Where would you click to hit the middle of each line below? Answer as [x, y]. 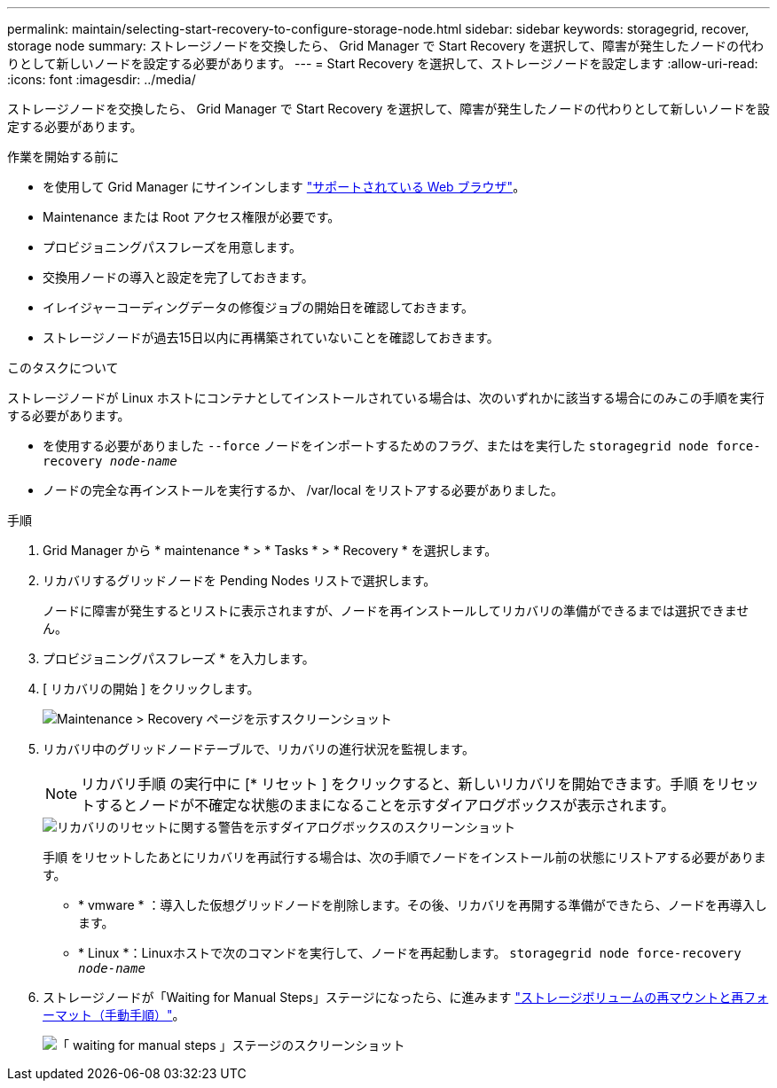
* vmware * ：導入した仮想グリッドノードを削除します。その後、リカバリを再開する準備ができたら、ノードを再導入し [423, 905]
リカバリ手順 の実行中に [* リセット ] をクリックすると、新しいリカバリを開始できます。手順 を [399, 784]
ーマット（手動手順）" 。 [114, 1015]
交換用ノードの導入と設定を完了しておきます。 [178, 277]
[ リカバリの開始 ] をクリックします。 [151, 689]
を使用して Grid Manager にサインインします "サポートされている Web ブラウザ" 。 [284, 187]
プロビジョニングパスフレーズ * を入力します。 [179, 658]
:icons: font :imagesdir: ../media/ [102, 79]
